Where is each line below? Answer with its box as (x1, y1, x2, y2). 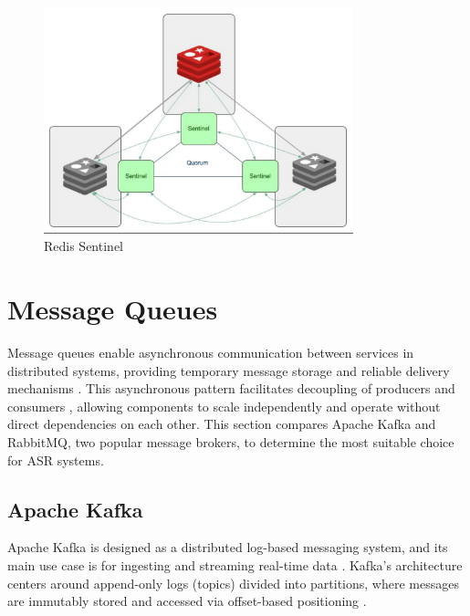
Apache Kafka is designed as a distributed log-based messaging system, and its (7, 538, 448, 557)
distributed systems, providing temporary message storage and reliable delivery (7, 360, 450, 380)
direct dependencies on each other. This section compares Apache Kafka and (7, 414, 436, 433)
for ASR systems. (7, 450, 104, 469)
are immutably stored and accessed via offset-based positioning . (7, 591, 367, 611)
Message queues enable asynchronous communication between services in (7, 343, 414, 362)
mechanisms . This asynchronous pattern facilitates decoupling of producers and (7, 379, 455, 398)
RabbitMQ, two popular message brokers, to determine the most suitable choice (7, 433, 454, 452)
